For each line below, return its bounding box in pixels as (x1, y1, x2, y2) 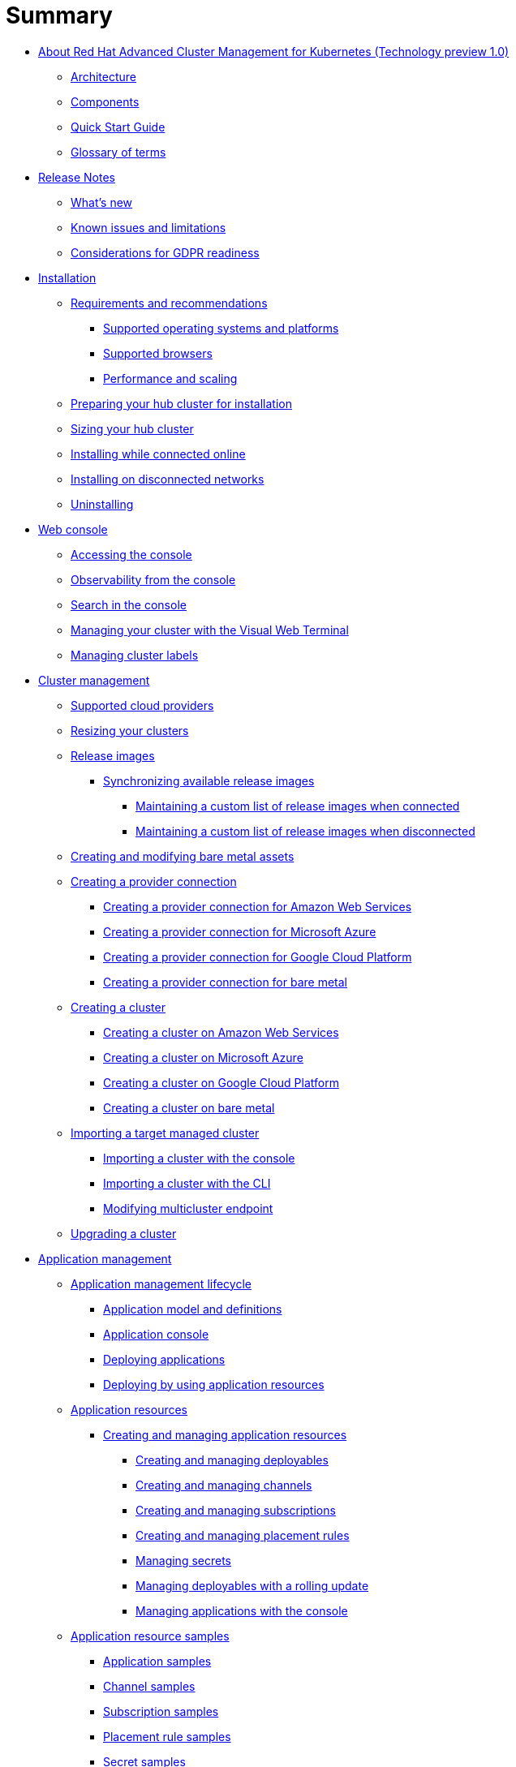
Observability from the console (71, 572, 236, 587)
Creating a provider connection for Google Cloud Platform (103, 949, 412, 964)
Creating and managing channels (135, 1477, 312, 1492)
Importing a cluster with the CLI (103, 1176, 271, 1190)
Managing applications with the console (135, 1603, 348, 1618)
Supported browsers (103, 346, 213, 360)
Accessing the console (71, 547, 192, 561)
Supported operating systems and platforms (103, 320, 339, 335)
